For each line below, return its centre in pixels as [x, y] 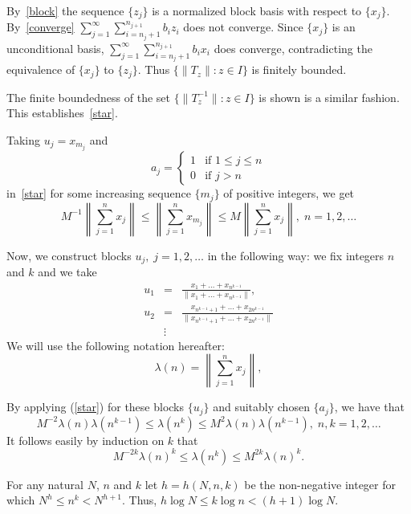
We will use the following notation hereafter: [116, 345]
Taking [24, 139]
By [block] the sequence [65, 10]
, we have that [369, 407]
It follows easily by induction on [85, 440]
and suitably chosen [261, 407]
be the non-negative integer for [320, 484]
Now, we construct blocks [69, 255]
